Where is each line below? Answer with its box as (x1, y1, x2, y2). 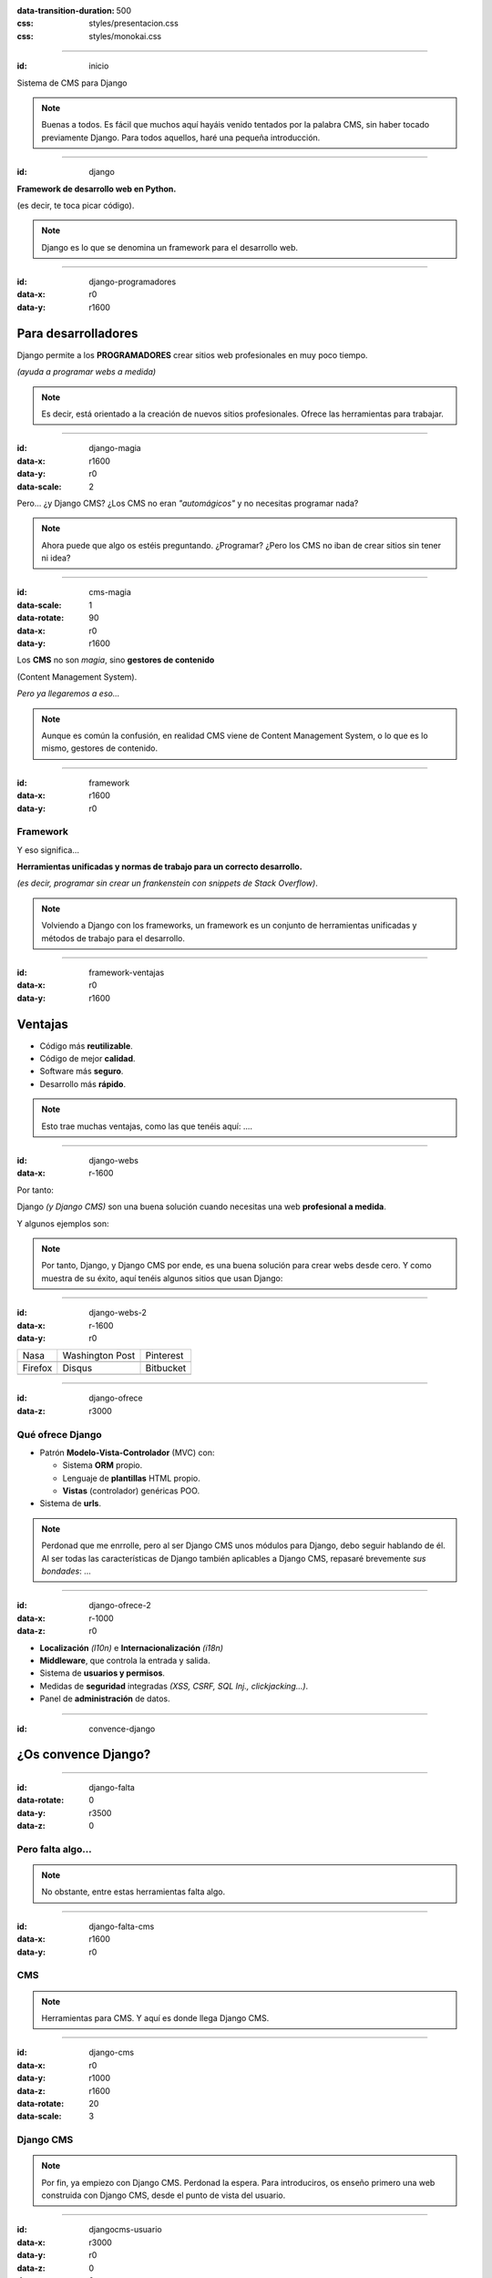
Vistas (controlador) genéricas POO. (62, 1485, 200, 1496)
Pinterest (145, 1349, 184, 1362)
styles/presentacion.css (88, 18, 179, 29)
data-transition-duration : (16, 5, 115, 15)
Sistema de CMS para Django (16, 77, 128, 88)
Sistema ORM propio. (62, 1460, 143, 1471)
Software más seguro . (39, 1066, 124, 1077)
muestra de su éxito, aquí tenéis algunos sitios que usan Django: (41, 1272, 283, 1284)
